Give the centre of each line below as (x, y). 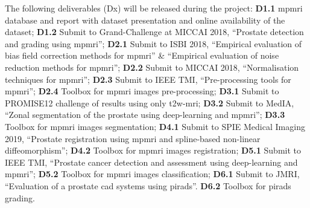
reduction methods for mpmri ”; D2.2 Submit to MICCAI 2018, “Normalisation (152, 67)
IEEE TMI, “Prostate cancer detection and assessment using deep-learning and (151, 162)
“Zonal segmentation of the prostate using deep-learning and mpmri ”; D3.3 (145, 115)
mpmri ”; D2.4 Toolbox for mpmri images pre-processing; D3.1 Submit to (142, 91)
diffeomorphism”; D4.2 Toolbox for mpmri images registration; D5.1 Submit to (153, 150)
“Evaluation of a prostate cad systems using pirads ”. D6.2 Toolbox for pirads (148, 185)
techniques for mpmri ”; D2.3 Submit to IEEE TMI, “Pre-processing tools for (148, 79)
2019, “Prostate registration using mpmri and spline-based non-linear (133, 138)
